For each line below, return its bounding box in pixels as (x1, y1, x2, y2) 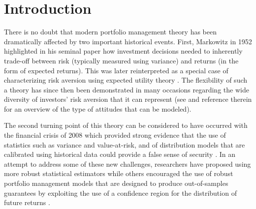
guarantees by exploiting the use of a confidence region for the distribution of (4, 187, 237, 198)
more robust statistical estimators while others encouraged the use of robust (4, 168, 233, 179)
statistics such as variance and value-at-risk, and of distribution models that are (4, 139, 245, 149)
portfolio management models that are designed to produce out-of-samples (4, 178, 228, 188)
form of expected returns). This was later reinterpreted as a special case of (4, 65, 228, 75)
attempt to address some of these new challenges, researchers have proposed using (4, 158, 251, 169)
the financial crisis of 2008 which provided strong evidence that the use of (4, 130, 226, 140)
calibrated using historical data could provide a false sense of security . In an (4, 149, 236, 159)
